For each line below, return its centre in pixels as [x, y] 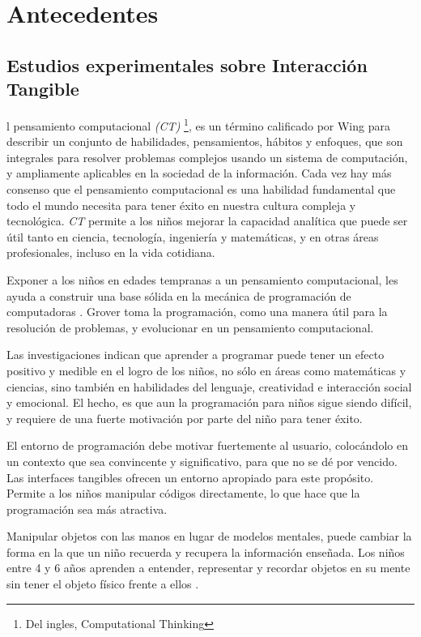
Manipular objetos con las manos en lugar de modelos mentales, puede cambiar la [209, 536]
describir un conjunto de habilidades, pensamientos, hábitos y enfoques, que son [205, 141]
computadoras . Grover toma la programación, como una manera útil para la [197, 312]
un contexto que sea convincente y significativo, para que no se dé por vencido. [202, 461]
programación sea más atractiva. [87, 509]
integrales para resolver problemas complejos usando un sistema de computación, [207, 157]
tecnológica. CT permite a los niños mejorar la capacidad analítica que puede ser [207, 221]
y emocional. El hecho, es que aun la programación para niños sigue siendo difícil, [209, 402]
